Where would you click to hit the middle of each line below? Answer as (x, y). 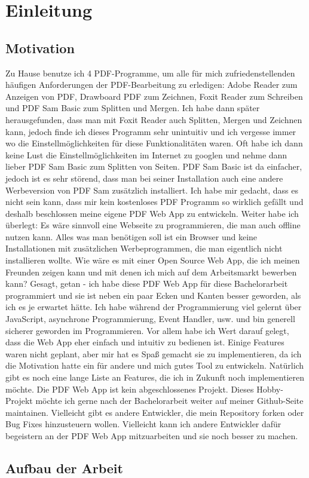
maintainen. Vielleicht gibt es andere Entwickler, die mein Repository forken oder (155, 412)
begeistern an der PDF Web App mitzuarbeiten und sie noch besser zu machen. (152, 435)
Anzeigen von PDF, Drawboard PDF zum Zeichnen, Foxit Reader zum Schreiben (154, 96)
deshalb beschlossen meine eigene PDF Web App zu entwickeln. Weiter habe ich (152, 213)
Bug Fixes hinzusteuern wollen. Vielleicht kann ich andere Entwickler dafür (143, 424)
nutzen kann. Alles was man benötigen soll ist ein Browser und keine (131, 236)
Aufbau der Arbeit (64, 468)
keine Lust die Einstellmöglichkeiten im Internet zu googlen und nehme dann (146, 154)
